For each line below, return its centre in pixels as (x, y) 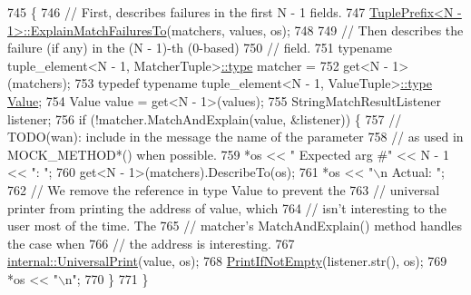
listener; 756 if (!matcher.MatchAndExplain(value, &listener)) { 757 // (205, 118)
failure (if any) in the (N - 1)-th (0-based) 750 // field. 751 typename (200, 48)
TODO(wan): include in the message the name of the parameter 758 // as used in (235, 137)
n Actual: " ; (412, 172)
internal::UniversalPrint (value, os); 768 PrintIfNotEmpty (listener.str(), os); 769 (227, 261)
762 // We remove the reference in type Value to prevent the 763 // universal (224, 189)
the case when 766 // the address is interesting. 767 (151, 243)
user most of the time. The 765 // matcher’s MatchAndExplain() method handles (235, 226)
